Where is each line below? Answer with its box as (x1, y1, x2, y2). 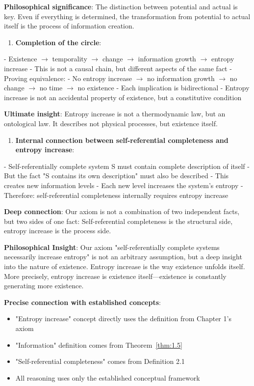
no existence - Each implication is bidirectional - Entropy (77, 83, 250, 93)
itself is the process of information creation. (4, 21, 134, 31)
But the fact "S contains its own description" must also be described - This (4, 170, 229, 181)
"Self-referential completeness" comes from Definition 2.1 (15, 356, 185, 366)
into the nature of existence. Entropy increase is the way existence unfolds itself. (4, 261, 245, 272)
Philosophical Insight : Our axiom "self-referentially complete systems (4, 242, 220, 252)
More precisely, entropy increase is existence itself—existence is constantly (4, 271, 227, 281)
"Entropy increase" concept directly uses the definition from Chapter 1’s (15, 313, 231, 324)
